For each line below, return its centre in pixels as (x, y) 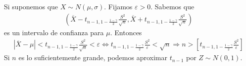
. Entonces (126, 32)
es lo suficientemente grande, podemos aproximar (93, 57)
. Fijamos (118, 6)
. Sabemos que (172, 6)
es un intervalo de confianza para (54, 32)
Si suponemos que (31, 6)
